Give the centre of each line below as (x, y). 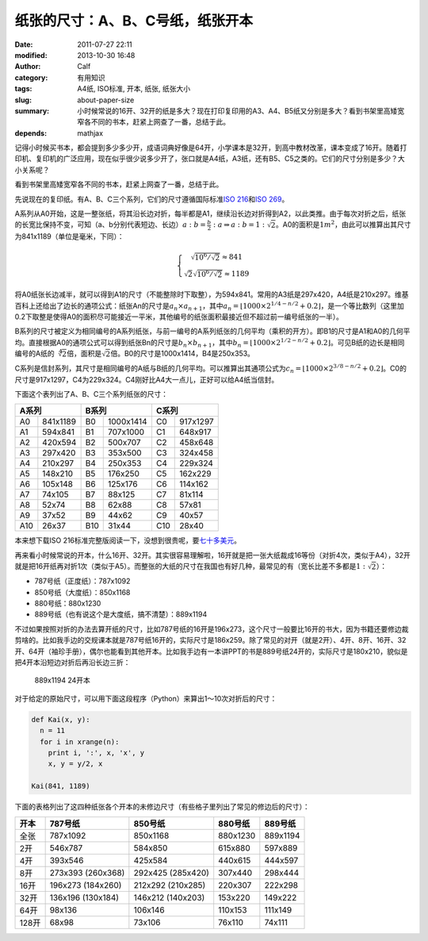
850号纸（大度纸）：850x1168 (82, 592)
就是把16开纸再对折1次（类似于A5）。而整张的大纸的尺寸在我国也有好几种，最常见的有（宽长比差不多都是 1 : (190, 567)
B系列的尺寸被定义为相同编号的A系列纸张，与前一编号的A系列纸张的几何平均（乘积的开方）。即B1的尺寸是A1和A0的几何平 (212, 331)
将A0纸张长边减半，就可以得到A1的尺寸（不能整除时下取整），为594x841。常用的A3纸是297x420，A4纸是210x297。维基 (212, 294)
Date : (24, 44)
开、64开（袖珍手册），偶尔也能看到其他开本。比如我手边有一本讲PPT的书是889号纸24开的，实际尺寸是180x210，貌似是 (211, 651)
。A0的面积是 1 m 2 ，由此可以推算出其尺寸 (343, 224)
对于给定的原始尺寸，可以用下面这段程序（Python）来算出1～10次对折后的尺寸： (146, 698)
